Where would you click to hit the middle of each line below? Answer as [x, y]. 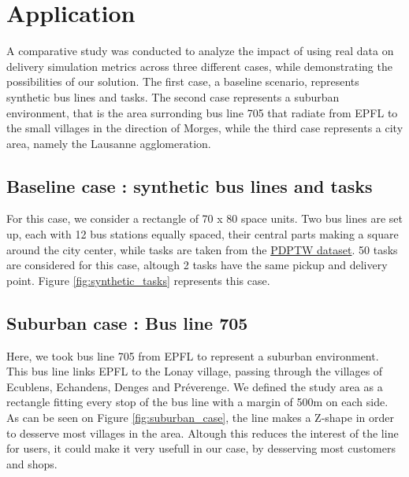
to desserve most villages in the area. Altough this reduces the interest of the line [203, 433]
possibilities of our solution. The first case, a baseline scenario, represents [183, 81]
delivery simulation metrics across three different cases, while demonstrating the [199, 66]
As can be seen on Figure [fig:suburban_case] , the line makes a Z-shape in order [200, 418]
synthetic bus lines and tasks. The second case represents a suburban [173, 96]
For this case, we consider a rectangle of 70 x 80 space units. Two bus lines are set [204, 218]
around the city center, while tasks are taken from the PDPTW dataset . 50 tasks [202, 249]
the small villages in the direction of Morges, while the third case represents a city [205, 128]
